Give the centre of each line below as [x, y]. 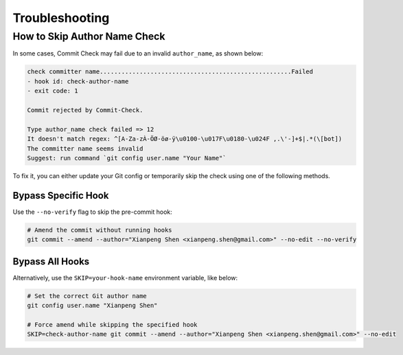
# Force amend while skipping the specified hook [112, 325]
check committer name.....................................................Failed [170, 72]
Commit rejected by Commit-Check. [85, 110]
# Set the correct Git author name [87, 296]
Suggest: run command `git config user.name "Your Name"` [127, 158]
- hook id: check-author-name [78, 81]
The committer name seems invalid [85, 148]
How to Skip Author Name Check [89, 36]
